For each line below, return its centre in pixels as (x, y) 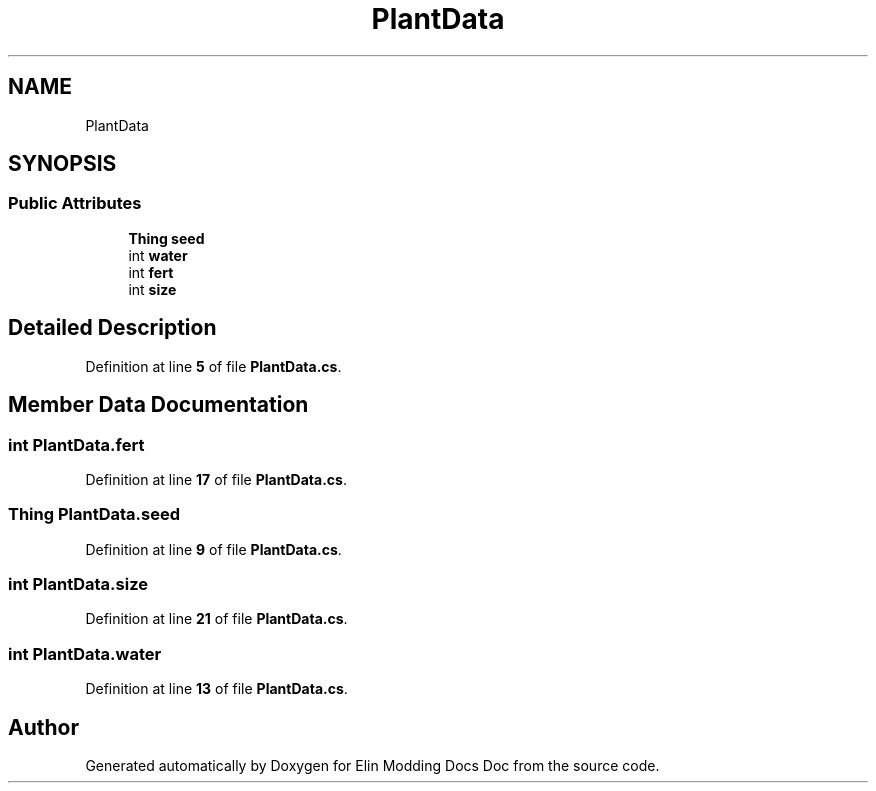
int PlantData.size (78, 584)
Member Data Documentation (158, 405)
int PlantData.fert (76, 444)
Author (43, 727)
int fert (151, 272)
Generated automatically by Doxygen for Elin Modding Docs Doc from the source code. (372, 765)
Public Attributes (75, 203)
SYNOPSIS (62, 164)
